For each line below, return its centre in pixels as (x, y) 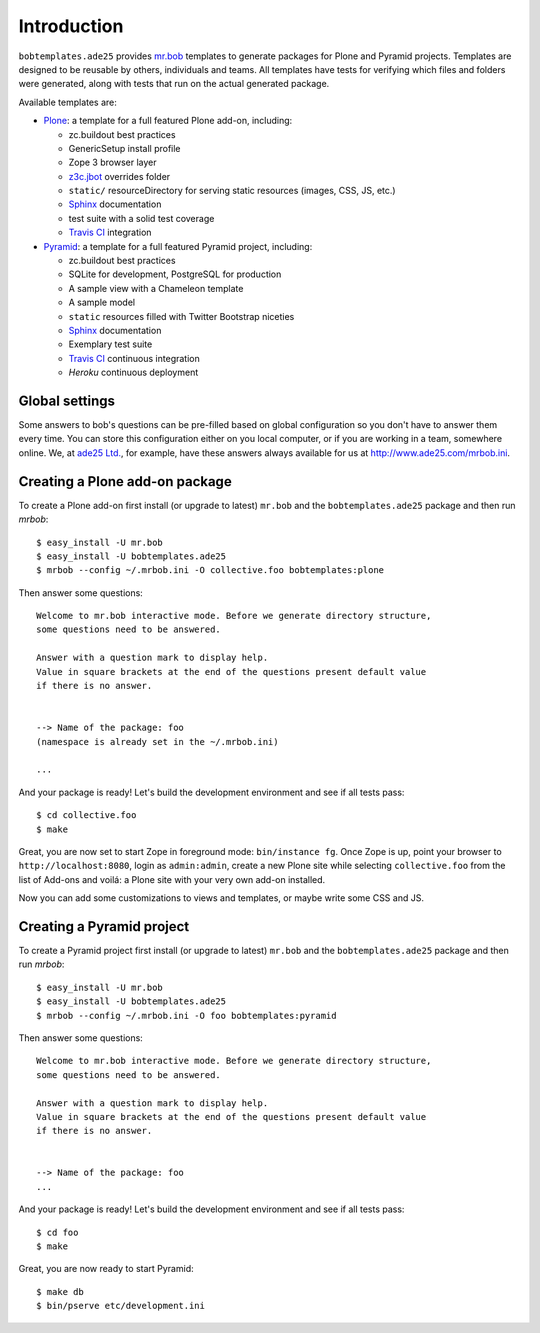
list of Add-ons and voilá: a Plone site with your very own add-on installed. (172, 879)
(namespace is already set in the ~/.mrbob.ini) (157, 741)
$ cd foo (57, 1232)
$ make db (60, 1291)
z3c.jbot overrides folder (119, 176)
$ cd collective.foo (86, 815)
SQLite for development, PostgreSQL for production (175, 274)
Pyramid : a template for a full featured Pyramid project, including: (178, 246)
